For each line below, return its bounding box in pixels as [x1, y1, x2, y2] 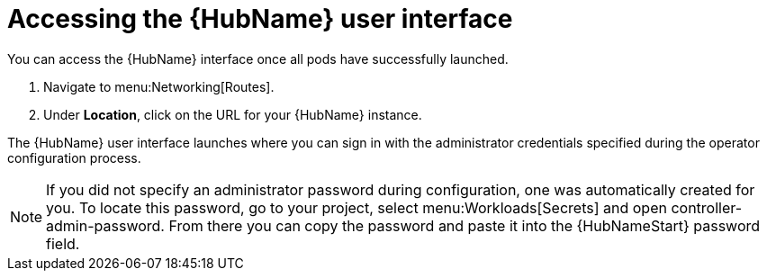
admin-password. [46, 216, 165, 235]
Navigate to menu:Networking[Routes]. [43, 78, 275, 94]
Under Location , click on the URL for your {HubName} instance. [43, 106, 422, 122]
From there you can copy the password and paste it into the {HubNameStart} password [168, 216, 761, 235]
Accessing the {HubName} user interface [7, 4, 513, 34]
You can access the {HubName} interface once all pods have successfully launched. [7, 50, 509, 67]
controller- [671, 198, 743, 217]
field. [46, 234, 80, 253]
